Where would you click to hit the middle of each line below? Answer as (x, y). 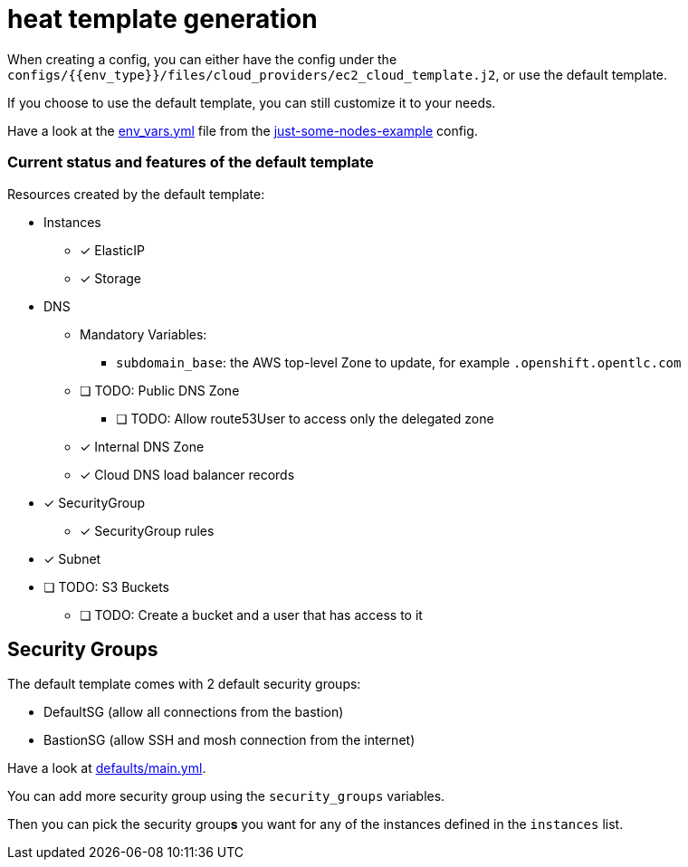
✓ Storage (111, 278)
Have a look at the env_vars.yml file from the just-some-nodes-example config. (243, 130)
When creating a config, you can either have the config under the (202, 59)
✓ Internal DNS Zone (142, 446)
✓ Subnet (72, 558)
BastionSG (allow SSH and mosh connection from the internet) (229, 740)
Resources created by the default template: (136, 194)
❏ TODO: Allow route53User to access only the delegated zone (305, 418)
